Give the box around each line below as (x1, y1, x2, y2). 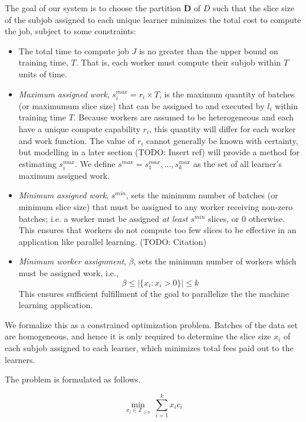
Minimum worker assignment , (18, 255, 126, 267)
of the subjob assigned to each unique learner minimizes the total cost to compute (5, 13, 301, 25)
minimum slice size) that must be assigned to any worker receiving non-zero (18, 201, 293, 213)
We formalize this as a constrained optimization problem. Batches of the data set (5, 318, 298, 331)
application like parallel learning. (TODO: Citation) (18, 235, 206, 247)
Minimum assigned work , (18, 189, 109, 201)
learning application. (18, 299, 93, 311)
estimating (18, 157, 57, 169)
